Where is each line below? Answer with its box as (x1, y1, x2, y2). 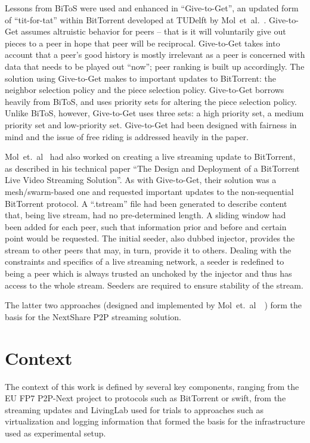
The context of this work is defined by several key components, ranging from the (5, 380, 299, 392)
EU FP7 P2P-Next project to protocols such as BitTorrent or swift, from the (5, 392, 286, 404)
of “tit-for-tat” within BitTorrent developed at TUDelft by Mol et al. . (5, 13, 266, 26)
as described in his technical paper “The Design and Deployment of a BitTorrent (5, 162, 300, 174)
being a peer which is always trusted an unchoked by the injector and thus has (5, 267, 292, 280)
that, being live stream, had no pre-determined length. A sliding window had (5, 209, 286, 221)
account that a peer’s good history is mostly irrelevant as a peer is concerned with (5, 48, 305, 61)
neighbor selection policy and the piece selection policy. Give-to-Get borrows (5, 83, 284, 96)
